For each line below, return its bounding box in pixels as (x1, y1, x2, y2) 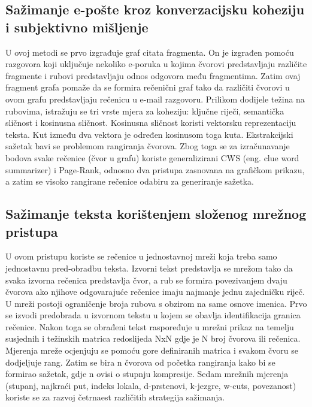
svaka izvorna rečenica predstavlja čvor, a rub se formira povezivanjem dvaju (5, 273, 287, 286)
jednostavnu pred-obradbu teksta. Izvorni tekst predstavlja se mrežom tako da (5, 261, 293, 274)
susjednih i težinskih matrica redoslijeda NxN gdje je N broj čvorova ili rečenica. (5, 332, 301, 345)
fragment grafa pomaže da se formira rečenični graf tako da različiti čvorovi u (5, 81, 290, 94)
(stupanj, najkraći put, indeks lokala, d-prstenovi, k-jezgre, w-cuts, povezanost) (5, 379, 296, 391)
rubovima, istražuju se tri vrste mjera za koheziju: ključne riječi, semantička (5, 104, 284, 117)
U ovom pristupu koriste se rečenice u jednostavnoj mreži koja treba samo (5, 250, 277, 263)
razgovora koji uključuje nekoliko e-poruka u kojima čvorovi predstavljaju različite (5, 58, 307, 70)
